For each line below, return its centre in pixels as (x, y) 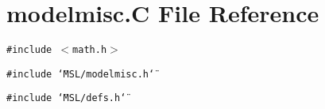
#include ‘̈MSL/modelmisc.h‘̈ (81, 74)
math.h (90, 50)
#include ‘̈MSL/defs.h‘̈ (66, 98)
